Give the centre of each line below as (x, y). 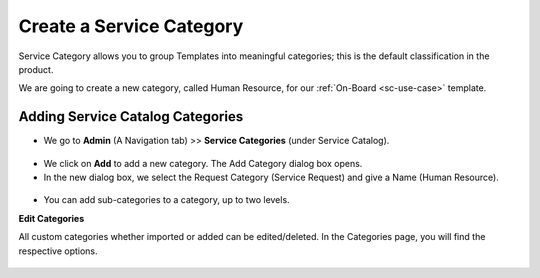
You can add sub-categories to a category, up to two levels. (166, 200)
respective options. (58, 251)
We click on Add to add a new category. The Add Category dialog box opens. (203, 163)
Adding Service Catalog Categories (131, 116)
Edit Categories (51, 218)
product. (36, 69)
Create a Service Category (131, 26)
